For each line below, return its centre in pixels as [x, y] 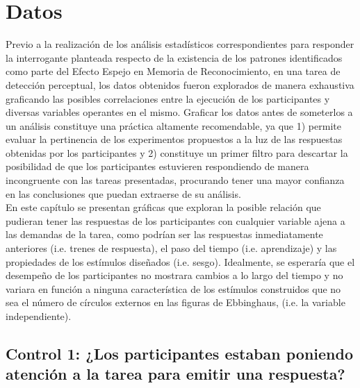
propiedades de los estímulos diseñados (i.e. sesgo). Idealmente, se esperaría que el [180, 261]
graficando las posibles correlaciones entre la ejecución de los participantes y [168, 98]
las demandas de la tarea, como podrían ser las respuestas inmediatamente [164, 234]
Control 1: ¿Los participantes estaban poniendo [180, 353]
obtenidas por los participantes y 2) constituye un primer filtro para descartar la [177, 152]
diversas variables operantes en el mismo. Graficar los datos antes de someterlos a [179, 112]
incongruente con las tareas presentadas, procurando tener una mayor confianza [175, 180]
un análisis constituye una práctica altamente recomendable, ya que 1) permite [173, 125]
